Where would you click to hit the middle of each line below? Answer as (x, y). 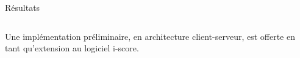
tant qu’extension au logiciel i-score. (72, 48)
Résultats (23, 7)
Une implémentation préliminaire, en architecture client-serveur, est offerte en (150, 36)
